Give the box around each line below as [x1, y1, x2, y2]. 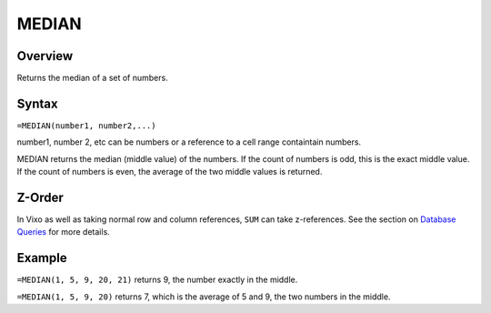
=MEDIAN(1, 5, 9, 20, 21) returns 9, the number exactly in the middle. [16, 274, 298, 286]
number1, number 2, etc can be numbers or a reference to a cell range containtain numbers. [16, 136, 362, 147]
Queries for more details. [16, 227, 111, 237]
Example [16, 250, 67, 266]
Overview [16, 48, 74, 64]
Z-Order [16, 189, 64, 205]
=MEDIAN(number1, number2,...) [16, 120, 156, 131]
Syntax [16, 96, 58, 111]
